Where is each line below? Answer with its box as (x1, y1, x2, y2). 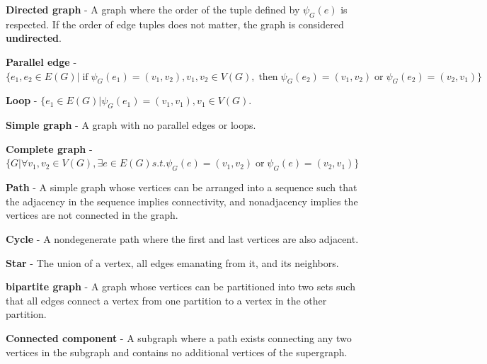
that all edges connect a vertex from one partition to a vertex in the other (6, 292, 327, 307)
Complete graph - (6, 141, 93, 156)
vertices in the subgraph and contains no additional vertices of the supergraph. (6, 344, 348, 359)
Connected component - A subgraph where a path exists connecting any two (6, 330, 352, 345)
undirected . (6, 30, 62, 45)
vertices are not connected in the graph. (6, 207, 178, 222)
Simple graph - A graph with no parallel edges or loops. (6, 118, 256, 132)
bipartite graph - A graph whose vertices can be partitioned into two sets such (6, 279, 355, 294)
